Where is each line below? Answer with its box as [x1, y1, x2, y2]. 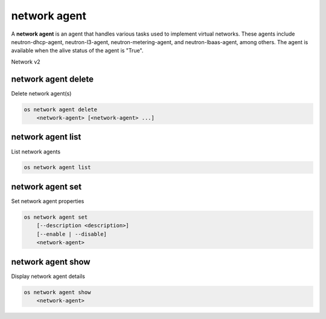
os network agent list [24, 164, 91, 171]
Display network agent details [11, 272, 86, 280]
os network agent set [24, 213, 88, 221]
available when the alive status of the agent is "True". [11, 47, 144, 54]
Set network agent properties [11, 197, 85, 205]
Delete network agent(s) [11, 89, 72, 97]
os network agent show [24, 289, 91, 295]
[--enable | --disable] [36, 230, 107, 237]
